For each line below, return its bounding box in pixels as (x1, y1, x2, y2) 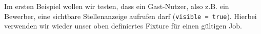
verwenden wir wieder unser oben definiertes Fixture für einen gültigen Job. (4, 20, 243, 31)
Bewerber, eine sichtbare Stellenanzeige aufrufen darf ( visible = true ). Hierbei (4, 10, 257, 21)
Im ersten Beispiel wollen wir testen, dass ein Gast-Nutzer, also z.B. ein (4, 1, 229, 11)
